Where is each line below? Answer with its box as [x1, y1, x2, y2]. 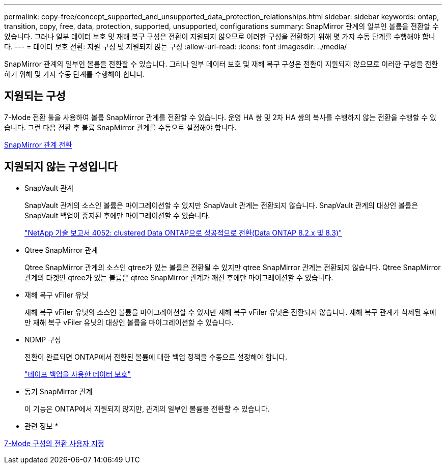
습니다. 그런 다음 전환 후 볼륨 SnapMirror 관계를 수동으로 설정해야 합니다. [4, 123, 237, 132]
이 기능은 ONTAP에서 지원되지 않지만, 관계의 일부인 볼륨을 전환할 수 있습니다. [24, 404, 270, 413]
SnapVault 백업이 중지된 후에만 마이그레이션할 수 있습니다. [24, 211, 210, 220]
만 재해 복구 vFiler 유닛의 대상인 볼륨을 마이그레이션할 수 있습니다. [24, 317, 234, 327]
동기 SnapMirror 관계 [24, 387, 93, 396]
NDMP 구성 [24, 335, 61, 344]
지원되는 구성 [4, 90, 66, 103]
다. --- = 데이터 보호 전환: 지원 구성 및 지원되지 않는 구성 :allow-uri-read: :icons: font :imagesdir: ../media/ [4, 42, 347, 51]
